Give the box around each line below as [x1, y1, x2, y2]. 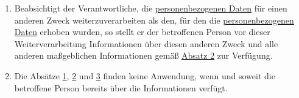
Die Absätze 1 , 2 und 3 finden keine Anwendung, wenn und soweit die [14, 69, 275, 82]
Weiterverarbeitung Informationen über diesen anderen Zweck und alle [14, 37, 278, 50]
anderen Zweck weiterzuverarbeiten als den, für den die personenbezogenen [14, 13, 294, 26]
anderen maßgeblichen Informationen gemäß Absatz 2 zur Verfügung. [14, 49, 273, 62]
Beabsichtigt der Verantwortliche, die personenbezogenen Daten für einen [14, 2, 287, 14]
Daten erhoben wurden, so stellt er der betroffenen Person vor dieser [14, 25, 270, 38]
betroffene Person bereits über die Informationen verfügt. [14, 81, 228, 94]
